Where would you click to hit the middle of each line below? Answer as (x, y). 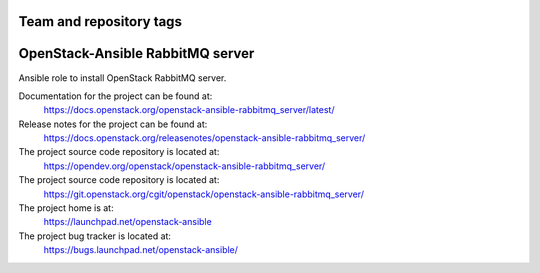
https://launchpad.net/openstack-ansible (127, 222)
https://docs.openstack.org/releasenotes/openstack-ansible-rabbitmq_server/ (204, 138)
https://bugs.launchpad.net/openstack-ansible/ (141, 250)
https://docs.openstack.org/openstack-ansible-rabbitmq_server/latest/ (189, 110)
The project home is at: (66, 208)
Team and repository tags (100, 21)
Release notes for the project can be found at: (113, 124)
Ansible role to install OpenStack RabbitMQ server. (122, 77)
